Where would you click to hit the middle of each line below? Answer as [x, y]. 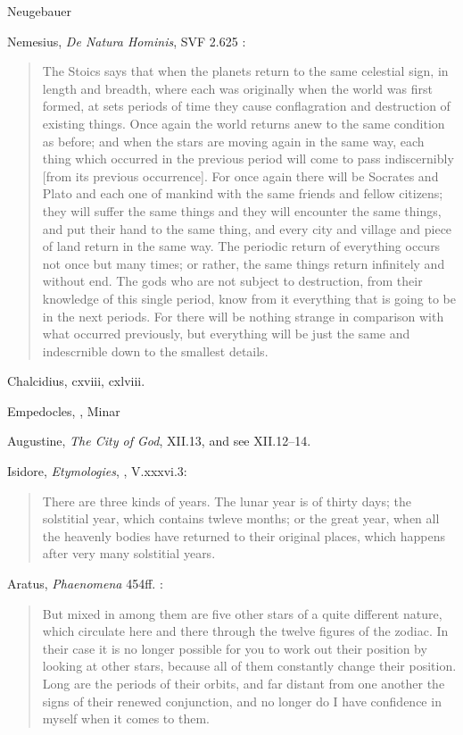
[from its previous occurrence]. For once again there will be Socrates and [240, 175]
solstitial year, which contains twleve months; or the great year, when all [241, 518]
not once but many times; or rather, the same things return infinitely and [244, 263]
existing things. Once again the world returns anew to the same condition [244, 123]
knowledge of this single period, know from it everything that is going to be [249, 298]
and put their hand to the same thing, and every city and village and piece [247, 228]
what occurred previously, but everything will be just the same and [226, 334]
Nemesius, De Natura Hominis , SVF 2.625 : [127, 41]
